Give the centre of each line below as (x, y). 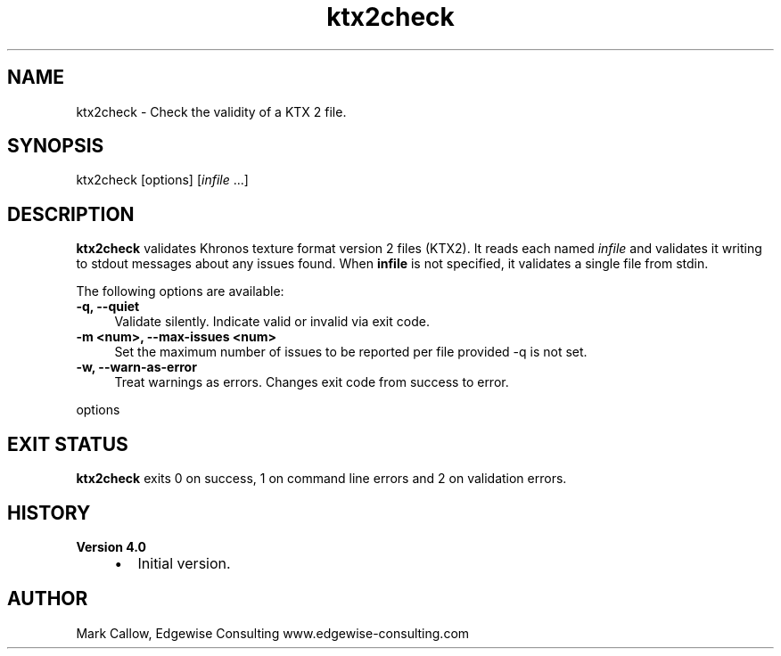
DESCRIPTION (71, 214)
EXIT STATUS (68, 444)
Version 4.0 (111, 546)
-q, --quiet (108, 307)
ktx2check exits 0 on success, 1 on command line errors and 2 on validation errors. (321, 479)
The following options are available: (180, 291)
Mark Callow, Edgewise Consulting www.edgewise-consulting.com (273, 633)
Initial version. (184, 563)
